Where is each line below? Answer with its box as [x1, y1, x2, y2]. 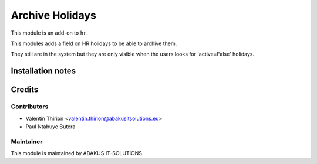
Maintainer [11, 138, 43, 146]
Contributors [11, 102, 49, 111]
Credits [11, 85, 39, 95]
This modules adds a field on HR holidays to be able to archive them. [11, 40, 177, 47]
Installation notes [11, 66, 76, 76]
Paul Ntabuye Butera [25, 123, 76, 130]
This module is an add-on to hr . [11, 29, 88, 36]
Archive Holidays [11, 9, 96, 22]
